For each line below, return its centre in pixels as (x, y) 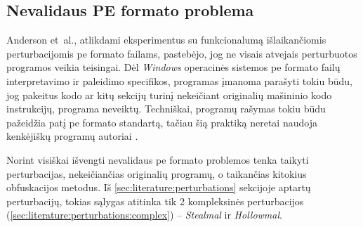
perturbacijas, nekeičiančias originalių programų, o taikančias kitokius (157, 173)
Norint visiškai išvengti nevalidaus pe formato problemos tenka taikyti (158, 159)
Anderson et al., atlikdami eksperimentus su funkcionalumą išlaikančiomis (166, 40)
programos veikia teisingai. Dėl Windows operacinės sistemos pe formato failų (173, 67)
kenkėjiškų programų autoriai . (72, 136)
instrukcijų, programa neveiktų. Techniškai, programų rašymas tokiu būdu (166, 109)
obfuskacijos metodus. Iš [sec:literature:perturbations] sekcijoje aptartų (159, 187)
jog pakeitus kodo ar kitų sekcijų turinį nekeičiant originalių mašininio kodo (169, 95)
